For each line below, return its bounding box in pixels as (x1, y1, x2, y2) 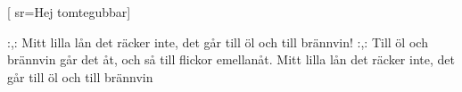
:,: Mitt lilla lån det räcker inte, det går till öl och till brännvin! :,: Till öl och (7, 32, 428, 51)
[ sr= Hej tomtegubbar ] (7, 3, 131, 21)
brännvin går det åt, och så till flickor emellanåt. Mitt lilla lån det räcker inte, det (7, 50, 455, 69)
